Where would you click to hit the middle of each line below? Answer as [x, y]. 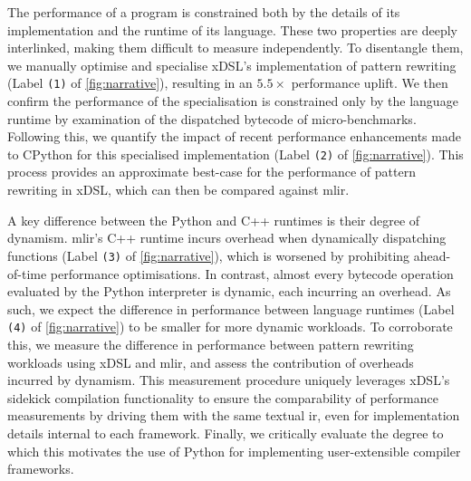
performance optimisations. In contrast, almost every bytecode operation [252, 273]
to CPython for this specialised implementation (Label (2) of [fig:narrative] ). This [235, 154]
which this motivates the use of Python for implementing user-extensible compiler [234, 451]
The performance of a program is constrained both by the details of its [204, 12]
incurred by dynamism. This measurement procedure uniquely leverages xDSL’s [229, 380]
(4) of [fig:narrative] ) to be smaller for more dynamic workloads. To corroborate [230, 327]
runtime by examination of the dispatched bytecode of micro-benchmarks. [212, 118]
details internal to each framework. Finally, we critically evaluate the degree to [226, 433]
